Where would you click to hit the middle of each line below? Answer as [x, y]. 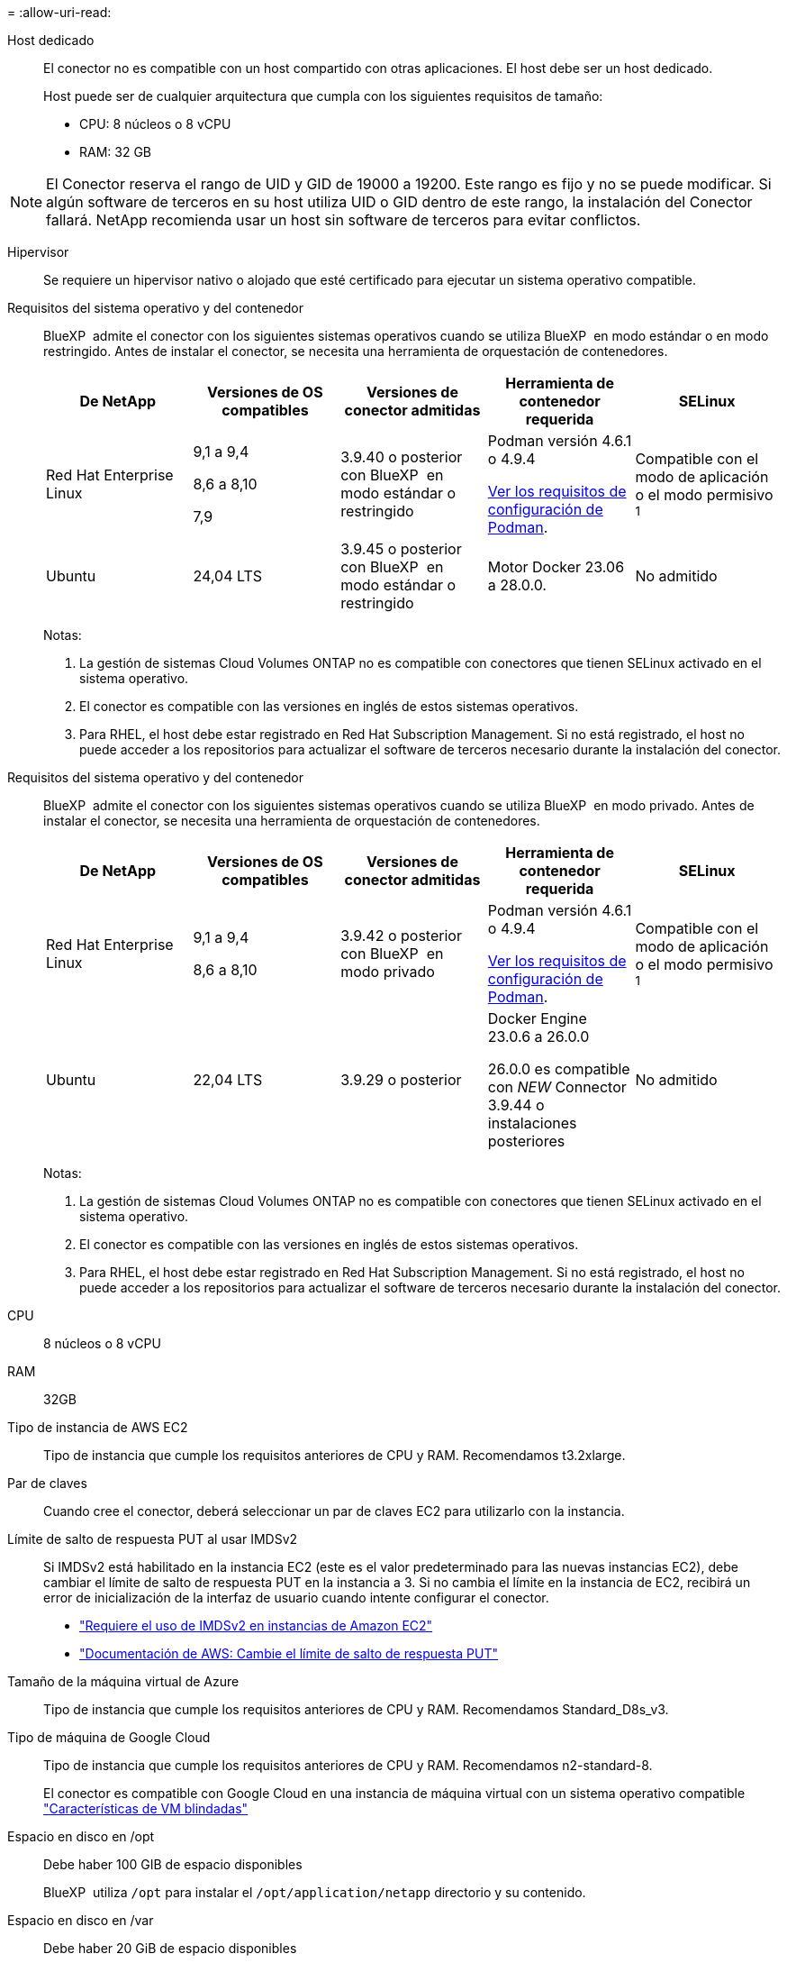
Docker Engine [537, 1018]
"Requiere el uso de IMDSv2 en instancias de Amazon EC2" [256, 1625]
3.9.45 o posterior [401, 549]
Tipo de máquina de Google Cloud [109, 1737]
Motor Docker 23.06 [556, 567]
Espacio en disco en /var [81, 1920]
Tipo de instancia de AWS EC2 [98, 1427]
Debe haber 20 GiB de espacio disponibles [170, 1948]
